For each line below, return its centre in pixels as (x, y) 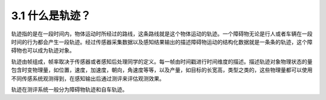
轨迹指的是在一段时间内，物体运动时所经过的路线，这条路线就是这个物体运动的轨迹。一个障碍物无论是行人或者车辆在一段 (162, 34)
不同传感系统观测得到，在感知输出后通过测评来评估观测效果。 (88, 78)
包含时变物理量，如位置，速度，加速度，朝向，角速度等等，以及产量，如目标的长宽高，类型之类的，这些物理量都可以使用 (162, 70)
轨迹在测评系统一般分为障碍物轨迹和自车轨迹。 (69, 89)
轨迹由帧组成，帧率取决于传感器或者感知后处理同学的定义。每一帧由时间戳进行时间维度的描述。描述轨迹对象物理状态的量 (162, 61)
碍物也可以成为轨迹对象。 (43, 51)
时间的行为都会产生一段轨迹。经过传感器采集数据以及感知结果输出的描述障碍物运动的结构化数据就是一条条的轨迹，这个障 (162, 42)
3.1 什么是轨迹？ (51, 16)
